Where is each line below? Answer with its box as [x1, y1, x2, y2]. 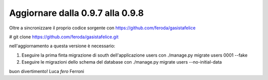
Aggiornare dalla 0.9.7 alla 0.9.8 [9, 7, 144, 18]
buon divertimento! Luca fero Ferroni [9, 68, 84, 74]
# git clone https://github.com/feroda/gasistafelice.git [9, 34, 119, 40]
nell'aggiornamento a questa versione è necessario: [9, 43, 116, 49]
